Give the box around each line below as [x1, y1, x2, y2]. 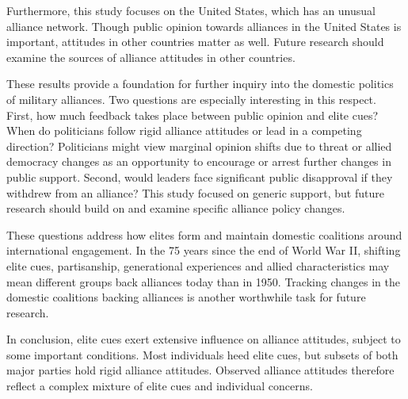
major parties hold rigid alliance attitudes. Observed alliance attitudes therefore [6, 362, 395, 378]
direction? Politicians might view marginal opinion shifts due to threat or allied [6, 137, 392, 154]
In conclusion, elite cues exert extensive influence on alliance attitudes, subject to [6, 331, 401, 347]
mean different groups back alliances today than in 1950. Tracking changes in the [6, 273, 400, 290]
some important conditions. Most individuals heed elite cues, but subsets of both [6, 346, 398, 363]
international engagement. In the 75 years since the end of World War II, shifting [6, 242, 401, 259]
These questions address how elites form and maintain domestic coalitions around [6, 226, 402, 243]
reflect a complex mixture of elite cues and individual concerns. [6, 378, 313, 394]
